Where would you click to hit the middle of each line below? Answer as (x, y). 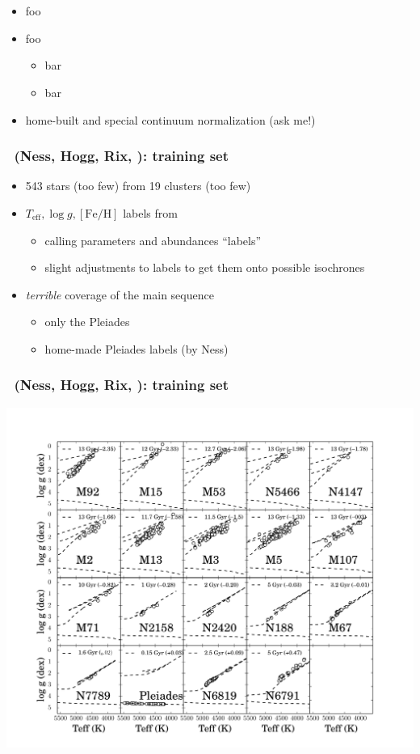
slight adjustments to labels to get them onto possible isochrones (205, 267)
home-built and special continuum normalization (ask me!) (170, 119)
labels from (150, 213)
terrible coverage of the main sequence (120, 294)
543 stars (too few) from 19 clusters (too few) (138, 186)
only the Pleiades (87, 322)
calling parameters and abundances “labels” (153, 240)
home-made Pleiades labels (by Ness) (136, 348)
